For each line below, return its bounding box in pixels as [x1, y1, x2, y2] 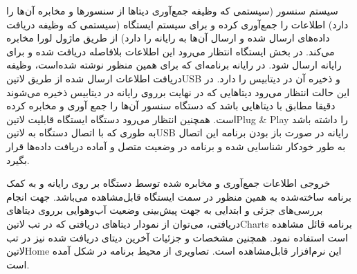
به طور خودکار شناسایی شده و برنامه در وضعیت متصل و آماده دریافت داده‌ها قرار [6, 138, 346, 153]
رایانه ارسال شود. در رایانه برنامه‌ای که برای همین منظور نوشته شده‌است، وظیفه [6, 57, 342, 72]
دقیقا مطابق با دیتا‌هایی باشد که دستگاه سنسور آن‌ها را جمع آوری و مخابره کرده [6, 98, 336, 113]
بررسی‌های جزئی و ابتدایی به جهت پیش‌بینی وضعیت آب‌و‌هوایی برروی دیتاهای [6, 203, 323, 217]
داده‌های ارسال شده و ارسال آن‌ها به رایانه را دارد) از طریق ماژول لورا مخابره [6, 30, 330, 45]
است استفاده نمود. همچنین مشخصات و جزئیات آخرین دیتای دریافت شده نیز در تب [6, 230, 348, 244]
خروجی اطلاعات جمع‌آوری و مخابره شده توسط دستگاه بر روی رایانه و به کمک [6, 176, 331, 190]
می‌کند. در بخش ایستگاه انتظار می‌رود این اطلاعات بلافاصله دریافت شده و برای [6, 44, 335, 58]
